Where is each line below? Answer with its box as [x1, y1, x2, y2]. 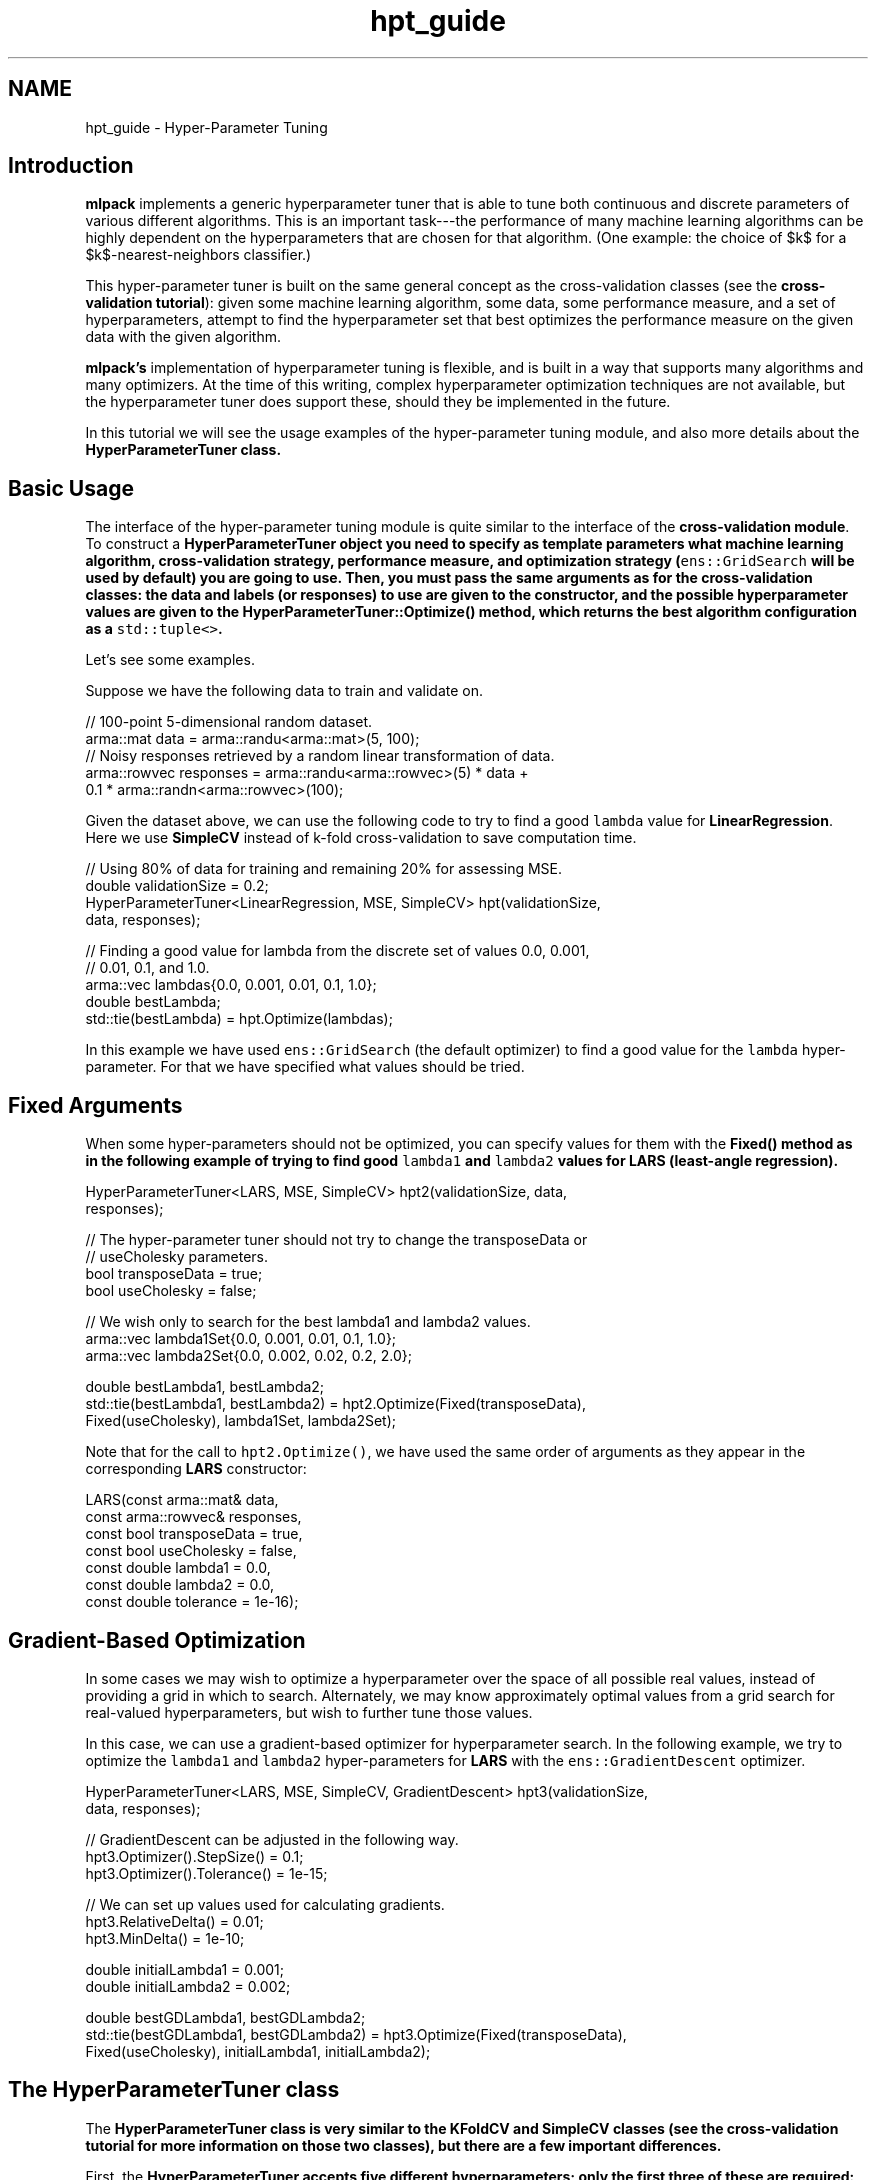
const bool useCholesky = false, [85, 1542, 297, 1560]
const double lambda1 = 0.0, [85, 1559, 271, 1577]
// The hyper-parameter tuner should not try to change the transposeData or [85, 1231, 588, 1249]
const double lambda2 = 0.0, [85, 1576, 275, 1594]
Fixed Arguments [8, 1092, 183, 1118]
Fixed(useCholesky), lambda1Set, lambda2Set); [85, 1412, 396, 1430]
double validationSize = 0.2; [85, 877, 269, 895]
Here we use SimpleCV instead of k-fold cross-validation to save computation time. [85, 829, 637, 847]
